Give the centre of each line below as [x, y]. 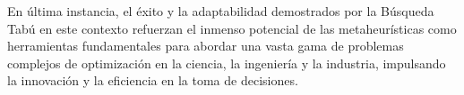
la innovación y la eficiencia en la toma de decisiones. [153, 80]
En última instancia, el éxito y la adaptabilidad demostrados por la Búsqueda [221, 11]
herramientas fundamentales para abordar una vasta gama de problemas [206, 46]
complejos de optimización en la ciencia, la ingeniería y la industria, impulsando [227, 63]
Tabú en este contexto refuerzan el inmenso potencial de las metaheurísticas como [232, 28]
